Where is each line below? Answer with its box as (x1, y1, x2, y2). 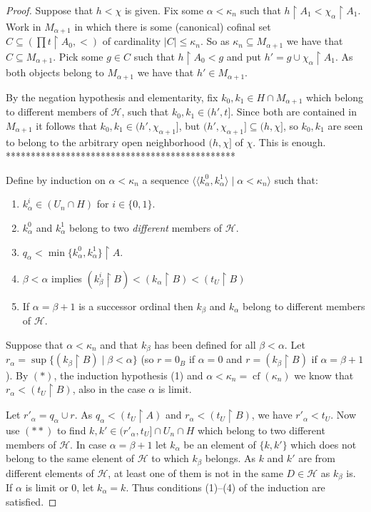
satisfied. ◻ (6, 493, 57, 508)
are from (298, 451, 335, 466)
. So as (200, 34, 230, 48)
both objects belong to (6, 65, 104, 80)
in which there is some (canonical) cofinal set (74, 19, 271, 34)
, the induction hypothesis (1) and (54, 367, 203, 382)
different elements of (6, 465, 94, 480)
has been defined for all (154, 337, 256, 352)
